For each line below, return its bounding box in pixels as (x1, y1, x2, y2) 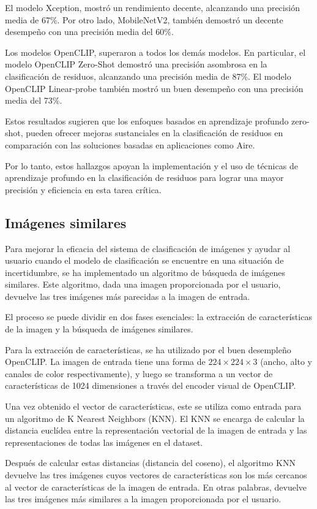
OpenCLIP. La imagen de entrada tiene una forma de (5, 355, 206, 368)
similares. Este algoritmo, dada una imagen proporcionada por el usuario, (5, 278, 281, 291)
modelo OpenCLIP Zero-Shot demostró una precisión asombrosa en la (5, 58, 267, 71)
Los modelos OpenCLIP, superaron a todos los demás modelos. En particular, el (5, 45, 306, 58)
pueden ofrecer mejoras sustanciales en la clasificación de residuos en (26, 126, 283, 139)
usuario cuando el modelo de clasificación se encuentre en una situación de (5, 254, 284, 267)
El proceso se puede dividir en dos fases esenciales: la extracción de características (5, 310, 312, 323)
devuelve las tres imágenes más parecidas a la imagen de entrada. (5, 289, 250, 302)
